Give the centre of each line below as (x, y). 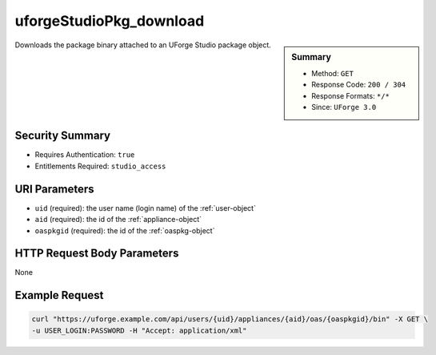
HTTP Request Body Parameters (97, 254)
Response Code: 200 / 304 (359, 85)
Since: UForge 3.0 (344, 107)
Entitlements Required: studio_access (100, 166)
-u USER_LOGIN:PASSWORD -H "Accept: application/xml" (139, 330)
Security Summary (63, 136)
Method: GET (332, 73)
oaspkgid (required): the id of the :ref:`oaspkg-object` (125, 230)
